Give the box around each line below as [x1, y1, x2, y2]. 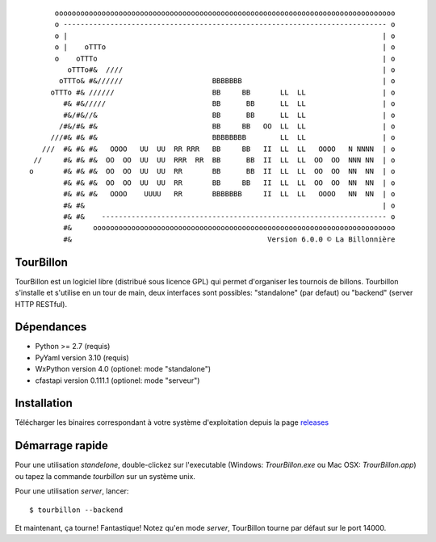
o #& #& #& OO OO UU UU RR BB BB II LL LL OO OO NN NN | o [29, 166, 396, 176]
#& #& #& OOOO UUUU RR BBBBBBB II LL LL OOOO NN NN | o [63, 190, 396, 199]
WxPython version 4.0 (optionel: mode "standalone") [35, 364, 212, 374]
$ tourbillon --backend [29, 505, 124, 515]
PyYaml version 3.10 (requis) [35, 352, 129, 363]
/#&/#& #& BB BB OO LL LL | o [59, 121, 396, 131]
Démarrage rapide [15, 439, 109, 452]
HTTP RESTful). [15, 299, 68, 309]
